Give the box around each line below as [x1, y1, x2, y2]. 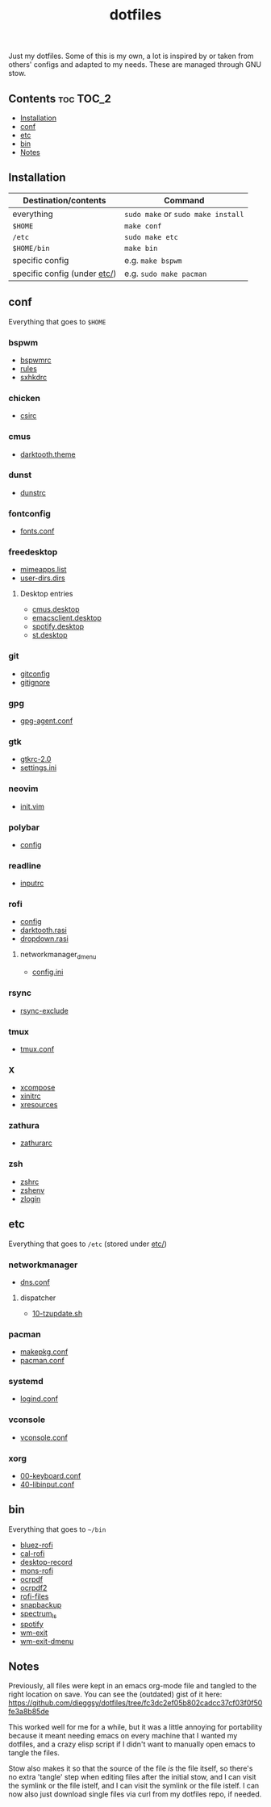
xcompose [19, 1083, 56, 1093]
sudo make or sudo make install [124, 208, 244, 220]
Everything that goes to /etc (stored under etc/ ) [8, 1239, 168, 1249]
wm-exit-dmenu [19, 1636, 74, 1646]
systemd [8, 1376, 44, 1387]
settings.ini [19, 763, 57, 772]
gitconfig [19, 668, 51, 679]
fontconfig [8, 508, 51, 519]
